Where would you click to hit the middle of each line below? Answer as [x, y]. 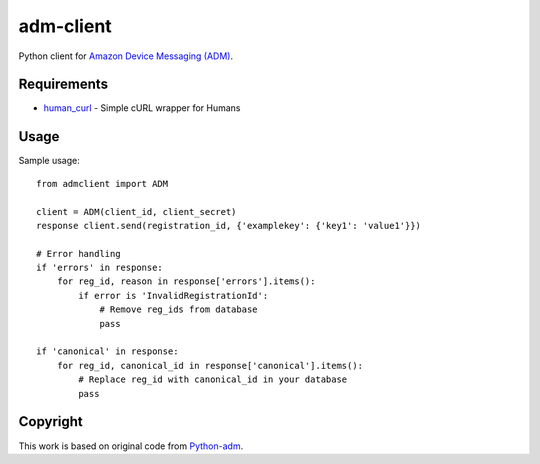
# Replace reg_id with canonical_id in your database [213, 379]
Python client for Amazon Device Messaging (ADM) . [126, 56]
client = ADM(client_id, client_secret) [136, 211]
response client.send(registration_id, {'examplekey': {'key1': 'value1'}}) [229, 225]
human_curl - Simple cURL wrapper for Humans [142, 108]
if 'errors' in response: [100, 268]
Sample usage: [49, 161]
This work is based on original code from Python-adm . [131, 446]
